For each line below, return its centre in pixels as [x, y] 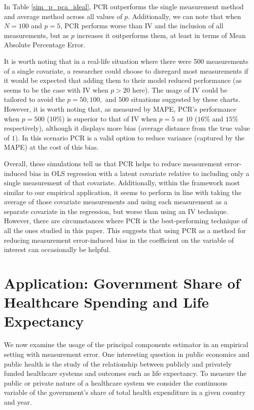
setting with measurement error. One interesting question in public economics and [127, 354]
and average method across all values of [63, 16]
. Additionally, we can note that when [184, 16]
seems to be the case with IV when [56, 89]
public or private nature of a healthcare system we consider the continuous [116, 382]
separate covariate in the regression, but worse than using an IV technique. [116, 211]
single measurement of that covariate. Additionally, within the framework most [122, 183]
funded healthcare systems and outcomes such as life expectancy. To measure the [125, 373]
